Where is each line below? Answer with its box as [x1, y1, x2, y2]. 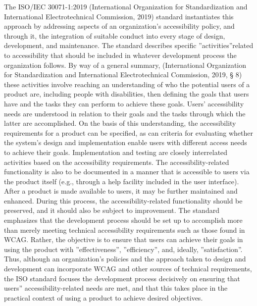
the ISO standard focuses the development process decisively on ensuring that [4, 273, 240, 283]
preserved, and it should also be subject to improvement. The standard [4, 205, 219, 215]
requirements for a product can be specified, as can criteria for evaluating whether [4, 127, 253, 138]
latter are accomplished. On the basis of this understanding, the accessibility [4, 118, 236, 128]
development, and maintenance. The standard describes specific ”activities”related [4, 40, 254, 51]
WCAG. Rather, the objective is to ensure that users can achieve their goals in [4, 234, 243, 245]
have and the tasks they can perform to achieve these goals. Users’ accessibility [4, 98, 244, 108]
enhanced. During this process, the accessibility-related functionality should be [4, 195, 243, 205]
